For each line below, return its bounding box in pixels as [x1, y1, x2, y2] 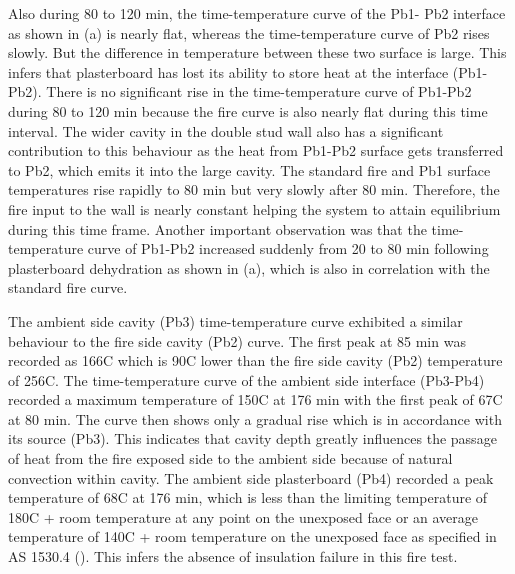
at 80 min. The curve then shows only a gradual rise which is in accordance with [8, 408, 502, 429]
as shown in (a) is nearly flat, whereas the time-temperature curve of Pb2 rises [8, 22, 490, 43]
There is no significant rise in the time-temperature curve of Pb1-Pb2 [46, 81, 472, 102]
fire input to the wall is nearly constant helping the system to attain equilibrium [8, 198, 501, 219]
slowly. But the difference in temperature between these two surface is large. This [8, 42, 507, 63]
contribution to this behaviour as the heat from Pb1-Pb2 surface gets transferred [8, 140, 504, 161]
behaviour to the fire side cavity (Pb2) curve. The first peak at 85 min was [8, 330, 466, 351]
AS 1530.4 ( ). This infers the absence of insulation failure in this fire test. [8, 546, 458, 567]
